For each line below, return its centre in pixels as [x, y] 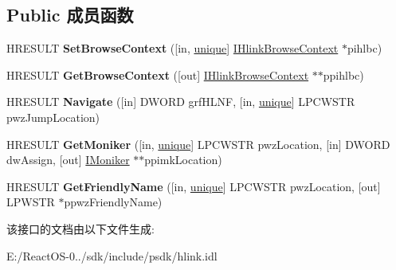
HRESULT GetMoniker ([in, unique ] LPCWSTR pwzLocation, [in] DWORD [198, 144]
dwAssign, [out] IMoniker [68, 160]
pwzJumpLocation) [53, 117]
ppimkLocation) [183, 160]
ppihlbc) [343, 74]
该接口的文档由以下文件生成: [80, 228]
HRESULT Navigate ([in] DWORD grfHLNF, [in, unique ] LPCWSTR [181, 102]
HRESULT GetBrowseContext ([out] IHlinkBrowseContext [158, 74]
